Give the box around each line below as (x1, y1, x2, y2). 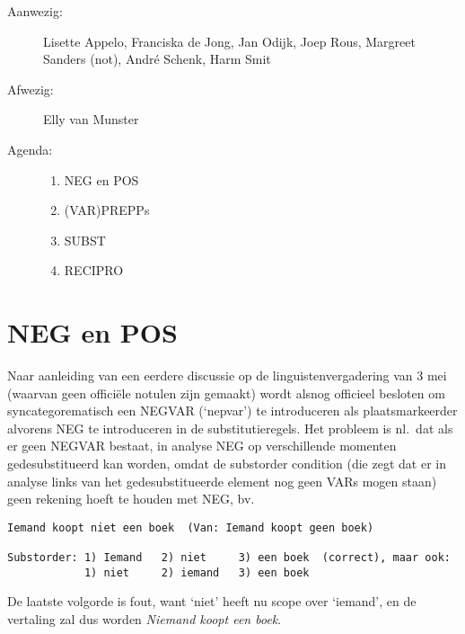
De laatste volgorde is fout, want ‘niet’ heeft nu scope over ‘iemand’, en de (7, 592, 417, 611)
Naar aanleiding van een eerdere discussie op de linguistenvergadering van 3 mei (7, 366, 447, 385)
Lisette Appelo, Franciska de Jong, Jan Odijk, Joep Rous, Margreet (43, 31, 416, 50)
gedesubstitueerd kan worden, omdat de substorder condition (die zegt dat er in (7, 454, 446, 473)
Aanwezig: (7, 2, 63, 20)
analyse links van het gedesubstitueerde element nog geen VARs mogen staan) (7, 471, 437, 490)
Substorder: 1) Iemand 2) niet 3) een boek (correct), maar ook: (7, 551, 451, 565)
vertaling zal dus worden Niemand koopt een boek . (7, 610, 282, 629)
